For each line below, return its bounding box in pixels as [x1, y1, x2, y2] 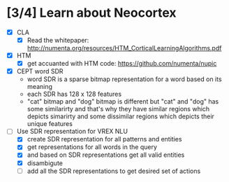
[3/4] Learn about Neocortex [6, 5, 177, 21]
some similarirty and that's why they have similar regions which [27, 105, 210, 113]
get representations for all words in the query [27, 143, 158, 151]
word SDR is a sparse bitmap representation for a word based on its [27, 75, 222, 83]
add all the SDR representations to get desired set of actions [27, 167, 201, 175]
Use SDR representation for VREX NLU [16, 127, 128, 136]
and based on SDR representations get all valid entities [27, 150, 185, 159]
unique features [27, 120, 73, 128]
